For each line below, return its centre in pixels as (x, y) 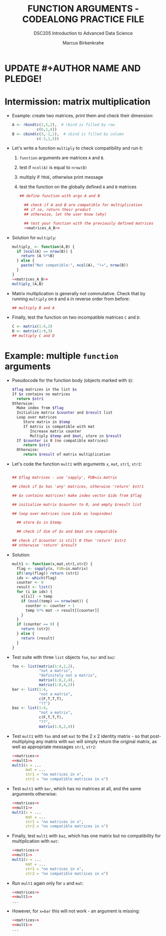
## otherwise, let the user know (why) (65, 214)
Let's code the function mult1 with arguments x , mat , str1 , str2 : (77, 464)
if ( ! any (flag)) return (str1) (48, 573)
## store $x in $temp (39, 522)
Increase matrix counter (56, 431)
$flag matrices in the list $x (44, 389)
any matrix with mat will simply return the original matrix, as (96, 741)
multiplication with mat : (35, 841)
